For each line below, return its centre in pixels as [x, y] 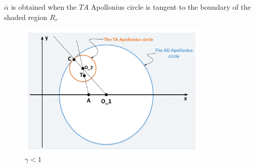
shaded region [26, 17]
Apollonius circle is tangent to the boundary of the [171, 7]
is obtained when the [44, 7]
